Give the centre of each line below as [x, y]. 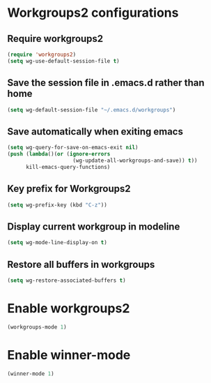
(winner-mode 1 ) [31, 374]
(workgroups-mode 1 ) [37, 327]
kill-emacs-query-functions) [68, 167]
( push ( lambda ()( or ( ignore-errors [59, 154]
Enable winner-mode [69, 355]
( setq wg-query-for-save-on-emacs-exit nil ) [73, 148]
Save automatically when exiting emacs [95, 132]
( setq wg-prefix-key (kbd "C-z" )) [57, 205]
